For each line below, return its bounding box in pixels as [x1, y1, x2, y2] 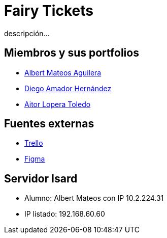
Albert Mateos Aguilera [24, 68, 102, 77]
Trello [24, 139, 43, 148]
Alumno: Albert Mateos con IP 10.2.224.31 [24, 194, 164, 203]
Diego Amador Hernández [24, 84, 112, 93]
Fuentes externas [4, 117, 94, 130]
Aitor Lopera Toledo [24, 99, 91, 109]
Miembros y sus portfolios [4, 46, 139, 60]
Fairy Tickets [4, 2, 93, 19]
